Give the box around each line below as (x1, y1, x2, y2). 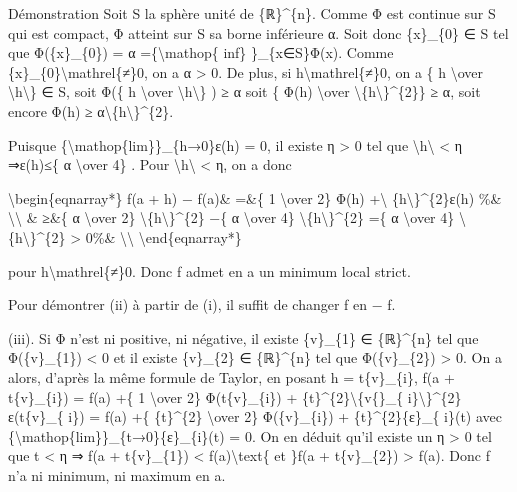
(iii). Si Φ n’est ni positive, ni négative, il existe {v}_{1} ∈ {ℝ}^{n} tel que (8, 327, 479, 348)
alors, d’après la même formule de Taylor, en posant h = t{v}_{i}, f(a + (8, 366, 455, 387)
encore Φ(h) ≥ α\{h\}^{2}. (8, 100, 174, 121)
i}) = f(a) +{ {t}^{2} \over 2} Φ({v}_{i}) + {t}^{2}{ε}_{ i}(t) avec (68, 406, 502, 427)
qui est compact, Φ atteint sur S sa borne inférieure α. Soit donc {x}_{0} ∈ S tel (8, 22, 509, 43)
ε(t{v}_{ (8, 406, 64, 427)
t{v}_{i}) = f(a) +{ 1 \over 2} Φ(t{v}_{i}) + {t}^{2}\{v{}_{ (8, 386, 404, 407)
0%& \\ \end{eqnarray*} (85, 226, 242, 247)
